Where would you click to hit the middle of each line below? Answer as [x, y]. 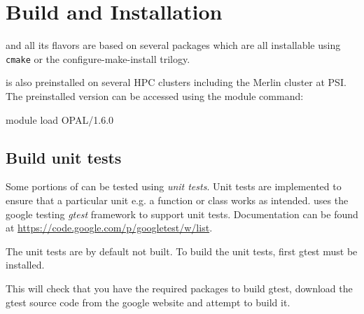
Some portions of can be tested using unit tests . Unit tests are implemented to [174, 186]
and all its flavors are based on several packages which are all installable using [173, 45]
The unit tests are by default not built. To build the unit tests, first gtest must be [182, 251]
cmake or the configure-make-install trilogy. [98, 58]
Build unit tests [64, 157]
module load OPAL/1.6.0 [60, 119]
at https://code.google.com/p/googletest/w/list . [109, 228]
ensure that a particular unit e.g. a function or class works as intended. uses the [177, 200]
